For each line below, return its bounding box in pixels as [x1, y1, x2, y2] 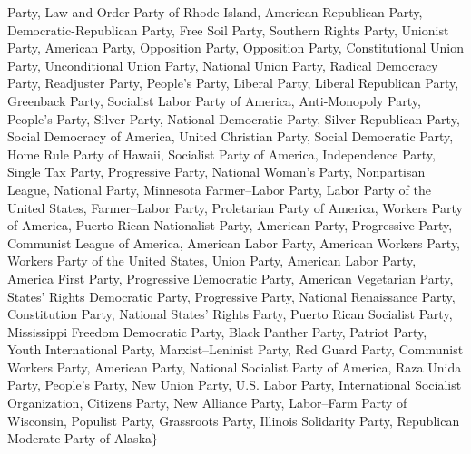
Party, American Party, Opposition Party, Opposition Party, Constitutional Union [7, 38, 464, 57]
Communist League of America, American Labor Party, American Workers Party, [7, 233, 461, 252]
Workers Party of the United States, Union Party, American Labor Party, [7, 251, 417, 270]
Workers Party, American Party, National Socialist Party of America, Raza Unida [7, 357, 462, 376]
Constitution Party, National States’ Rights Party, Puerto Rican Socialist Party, [7, 304, 453, 324]
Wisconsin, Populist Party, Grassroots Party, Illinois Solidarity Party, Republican [7, 411, 460, 430]
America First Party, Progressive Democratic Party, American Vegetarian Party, [7, 268, 454, 287]
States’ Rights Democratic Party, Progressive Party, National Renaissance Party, [7, 286, 456, 305]
